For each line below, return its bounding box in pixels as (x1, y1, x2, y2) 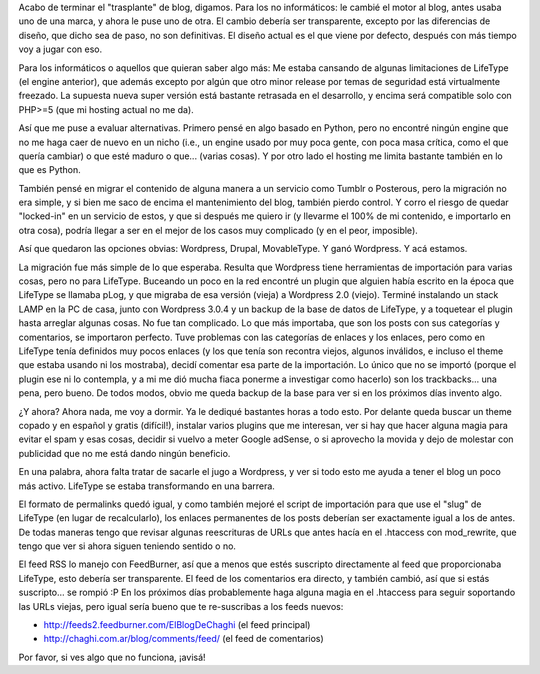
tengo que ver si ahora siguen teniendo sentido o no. (18, 540, 237, 552)
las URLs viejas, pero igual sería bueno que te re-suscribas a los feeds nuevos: (18, 600, 344, 612)
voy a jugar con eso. (18, 43, 103, 55)
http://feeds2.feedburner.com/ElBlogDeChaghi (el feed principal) (43, 619, 311, 631)
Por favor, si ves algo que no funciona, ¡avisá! (18, 651, 206, 663)
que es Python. (18, 164, 82, 176)
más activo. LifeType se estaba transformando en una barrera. (18, 480, 275, 492)
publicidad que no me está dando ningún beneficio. (18, 447, 231, 459)
